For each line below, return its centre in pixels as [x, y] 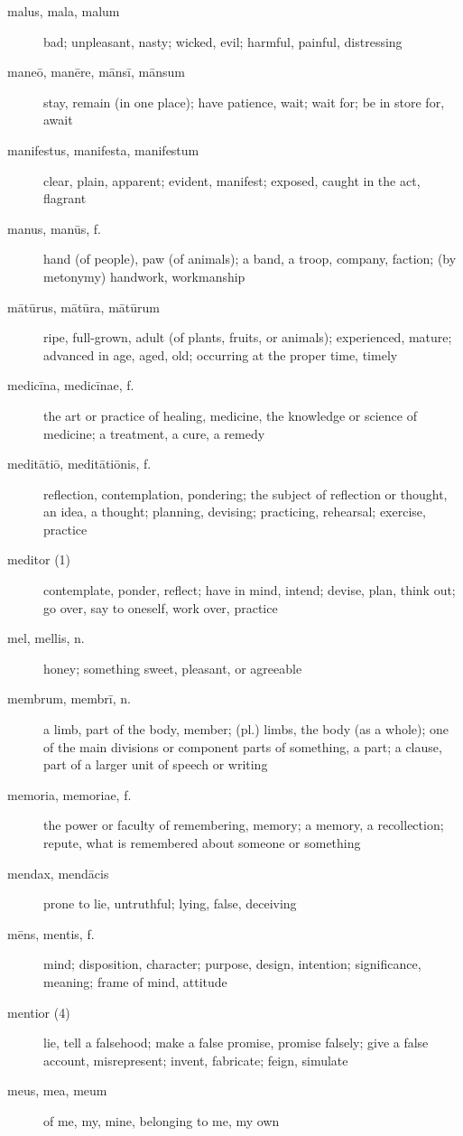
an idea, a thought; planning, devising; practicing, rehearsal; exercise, [235, 512]
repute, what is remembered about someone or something [202, 843]
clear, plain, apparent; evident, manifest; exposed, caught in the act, [232, 180]
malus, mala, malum [64, 11]
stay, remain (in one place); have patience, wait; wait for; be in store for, [244, 102]
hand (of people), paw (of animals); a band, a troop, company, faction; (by [250, 259]
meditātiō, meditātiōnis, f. [79, 464]
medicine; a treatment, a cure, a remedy [154, 433]
